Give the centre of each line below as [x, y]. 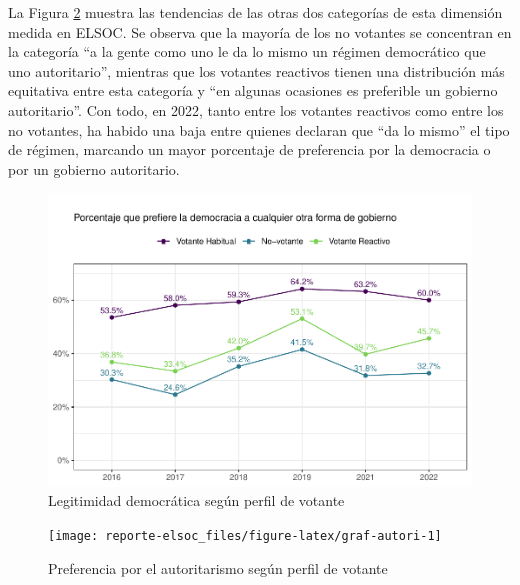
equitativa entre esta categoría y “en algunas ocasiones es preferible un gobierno [253, 90]
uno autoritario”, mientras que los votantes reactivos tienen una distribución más [256, 70]
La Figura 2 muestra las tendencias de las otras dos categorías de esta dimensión [255, 12]
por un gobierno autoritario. [94, 168]
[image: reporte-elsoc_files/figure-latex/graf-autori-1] [245, 536]
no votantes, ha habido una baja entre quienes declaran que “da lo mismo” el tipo [259, 129]
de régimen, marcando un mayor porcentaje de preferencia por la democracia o [249, 149]
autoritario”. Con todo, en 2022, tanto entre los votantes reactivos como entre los [256, 109]
